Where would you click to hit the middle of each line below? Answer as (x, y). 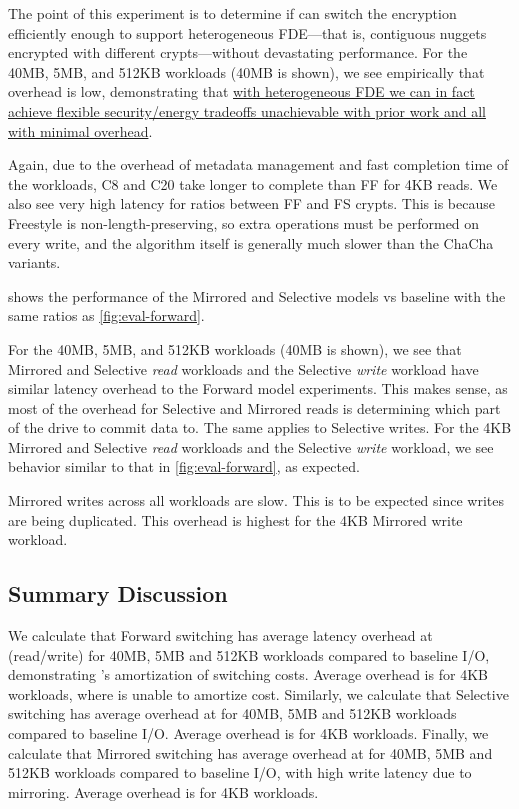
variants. (34, 262)
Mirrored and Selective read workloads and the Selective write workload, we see (251, 446)
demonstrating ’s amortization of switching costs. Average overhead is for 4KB (248, 674)
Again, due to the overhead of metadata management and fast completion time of (258, 164)
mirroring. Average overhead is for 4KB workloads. (163, 791)
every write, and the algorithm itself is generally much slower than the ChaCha (251, 242)
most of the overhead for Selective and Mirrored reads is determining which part (254, 407)
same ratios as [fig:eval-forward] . (106, 315)
